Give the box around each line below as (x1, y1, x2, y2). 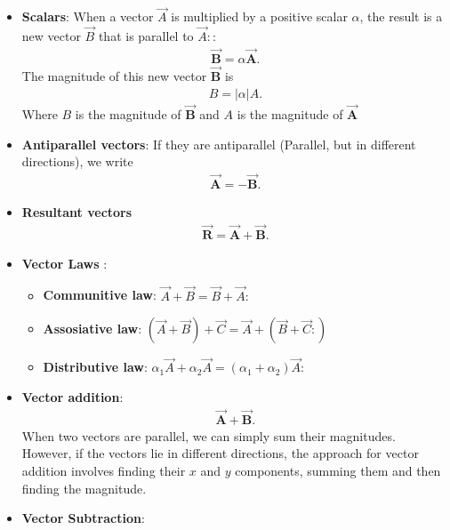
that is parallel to (98, 27, 194, 45)
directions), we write (21, 152, 133, 171)
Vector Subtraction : (21, 509, 145, 527)
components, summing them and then (235, 462, 441, 480)
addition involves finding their (21, 462, 186, 480)
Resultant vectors (21, 202, 133, 221)
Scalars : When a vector (21, 7, 154, 26)
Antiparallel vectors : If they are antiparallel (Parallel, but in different (21, 134, 416, 153)
